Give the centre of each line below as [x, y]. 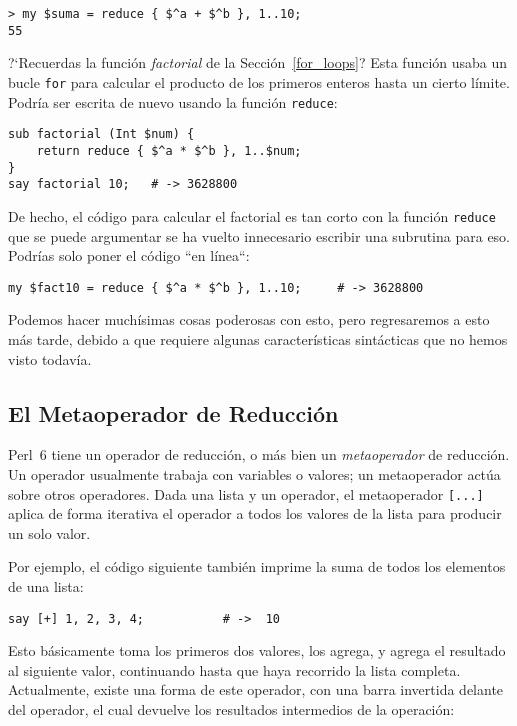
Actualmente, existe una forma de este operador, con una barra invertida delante [256, 689]
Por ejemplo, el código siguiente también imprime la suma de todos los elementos [257, 566]
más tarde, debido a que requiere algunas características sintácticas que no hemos [258, 338]
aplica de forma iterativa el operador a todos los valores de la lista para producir [255, 513]
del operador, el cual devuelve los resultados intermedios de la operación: [231, 708]
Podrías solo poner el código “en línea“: [129, 255]
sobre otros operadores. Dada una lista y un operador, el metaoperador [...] [246, 493]
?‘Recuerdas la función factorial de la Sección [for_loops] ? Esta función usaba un [258, 62]
